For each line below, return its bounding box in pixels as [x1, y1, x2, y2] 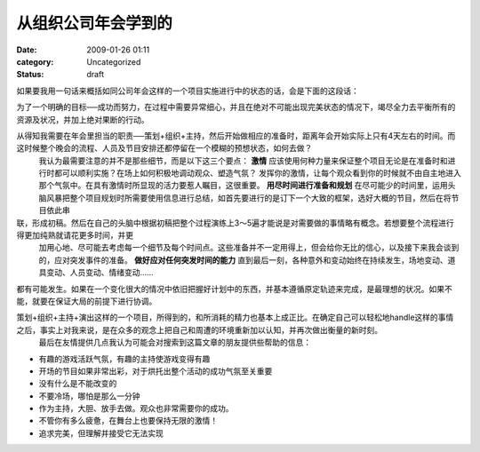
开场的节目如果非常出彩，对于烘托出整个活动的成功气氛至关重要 [38, 365, 273, 377]
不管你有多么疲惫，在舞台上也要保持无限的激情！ [38, 416, 218, 426]
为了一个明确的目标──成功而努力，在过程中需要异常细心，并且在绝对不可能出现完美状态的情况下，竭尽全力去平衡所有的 [16, 102, 456, 113]
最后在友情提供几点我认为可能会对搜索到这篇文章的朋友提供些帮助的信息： [38, 337, 311, 348]
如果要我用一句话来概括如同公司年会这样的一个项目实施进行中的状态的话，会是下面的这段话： [16, 85, 359, 96]
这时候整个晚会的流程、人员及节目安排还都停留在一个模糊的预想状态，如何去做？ [16, 143, 313, 154]
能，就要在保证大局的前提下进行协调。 [16, 296, 157, 306]
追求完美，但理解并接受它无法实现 [38, 427, 164, 439]
